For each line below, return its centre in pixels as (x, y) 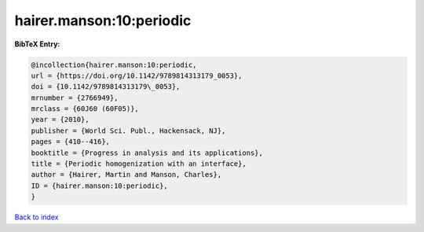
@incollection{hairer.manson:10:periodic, (114, 64)
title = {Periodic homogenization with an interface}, (139, 164)
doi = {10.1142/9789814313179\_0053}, (106, 87)
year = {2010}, (60, 120)
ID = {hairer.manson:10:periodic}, (99, 186)
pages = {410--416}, (70, 142)
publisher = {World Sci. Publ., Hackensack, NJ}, (128, 131)
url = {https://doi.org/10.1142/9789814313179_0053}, (137, 75)
